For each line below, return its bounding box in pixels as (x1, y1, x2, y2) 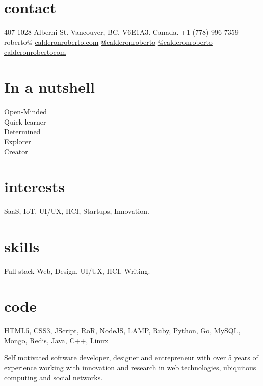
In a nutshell (4, 77, 95, 98)
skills (4, 235, 40, 256)
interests (4, 176, 65, 197)
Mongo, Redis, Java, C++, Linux (4, 335, 109, 346)
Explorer (4, 136, 31, 147)
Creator (4, 146, 28, 157)
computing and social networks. (4, 372, 103, 382)
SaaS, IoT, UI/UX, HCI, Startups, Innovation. (4, 206, 149, 216)
